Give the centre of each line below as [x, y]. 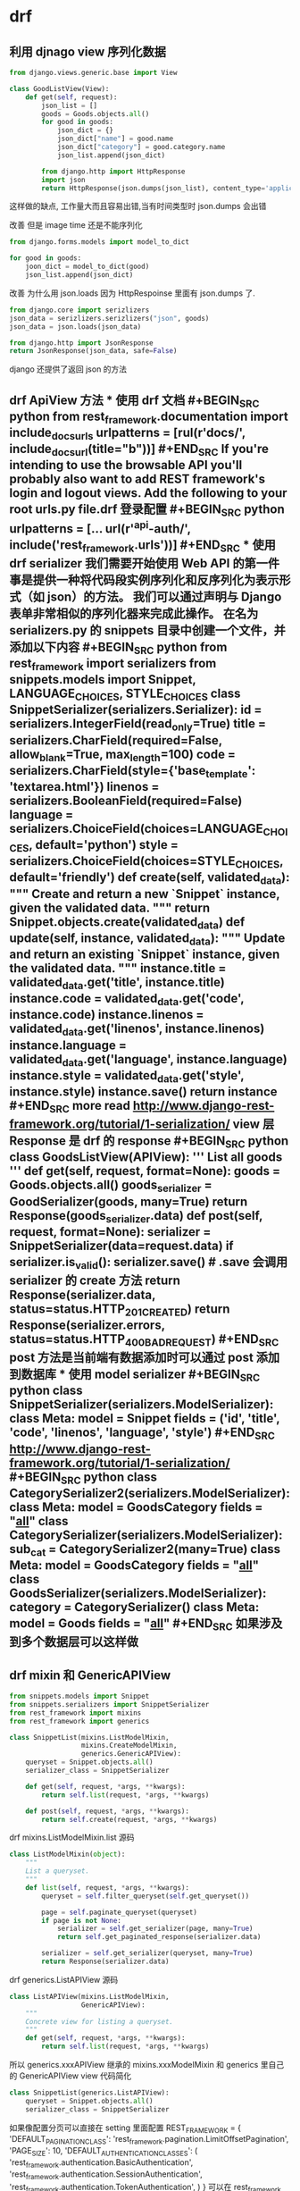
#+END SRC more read [70, 1107]
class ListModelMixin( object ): [67, 1855]
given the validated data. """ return [110, 907]
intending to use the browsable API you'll [126, 465]
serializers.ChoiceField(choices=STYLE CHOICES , [146, 862]
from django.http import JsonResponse [81, 343]
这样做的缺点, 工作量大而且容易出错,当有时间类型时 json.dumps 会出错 [138, 206]
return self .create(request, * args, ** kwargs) [129, 1819]
